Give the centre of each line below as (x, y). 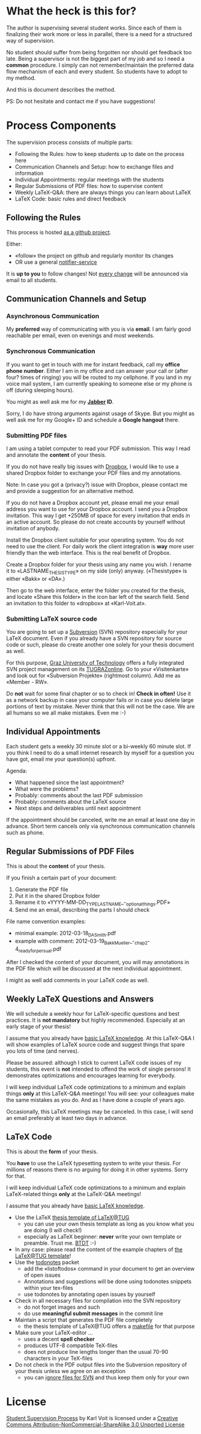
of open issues (42, 1275)
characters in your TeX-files (58, 1358)
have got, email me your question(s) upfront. (61, 759)
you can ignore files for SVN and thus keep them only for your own (106, 1377)
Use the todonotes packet (47, 1262)
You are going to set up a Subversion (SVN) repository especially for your (97, 632)
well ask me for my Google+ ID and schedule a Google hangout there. (93, 419)
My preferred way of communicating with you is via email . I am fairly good (99, 329)
